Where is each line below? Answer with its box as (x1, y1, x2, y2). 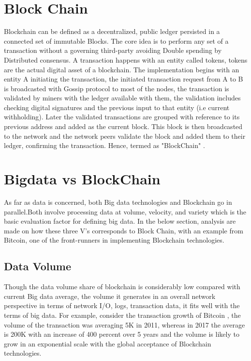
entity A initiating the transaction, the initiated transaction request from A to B (4, 74, 243, 84)
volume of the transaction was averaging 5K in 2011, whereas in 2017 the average (4, 319, 245, 329)
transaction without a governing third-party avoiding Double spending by (4, 45, 222, 55)
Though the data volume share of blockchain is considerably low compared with (4, 281, 240, 292)
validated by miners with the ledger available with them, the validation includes (4, 93, 241, 103)
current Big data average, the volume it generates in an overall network (4, 291, 216, 301)
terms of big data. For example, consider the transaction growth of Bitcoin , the (4, 310, 241, 320)
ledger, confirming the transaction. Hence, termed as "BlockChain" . (4, 140, 205, 150)
